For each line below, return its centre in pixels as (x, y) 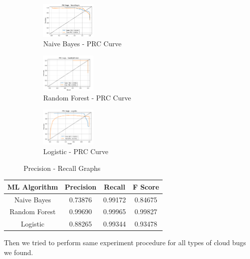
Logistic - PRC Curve (76, 151)
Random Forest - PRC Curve (87, 97)
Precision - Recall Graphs (62, 168)
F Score (146, 186)
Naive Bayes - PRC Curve (83, 44)
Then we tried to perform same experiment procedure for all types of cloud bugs (125, 243)
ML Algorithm (33, 186)
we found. (19, 252)
